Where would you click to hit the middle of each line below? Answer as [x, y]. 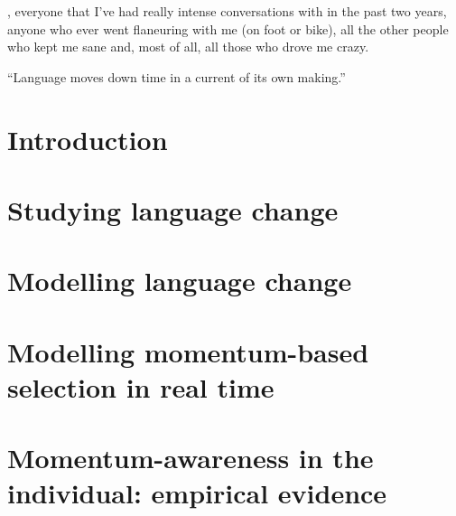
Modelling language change [180, 281]
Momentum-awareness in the [191, 458]
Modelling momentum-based [188, 351]
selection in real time [141, 386]
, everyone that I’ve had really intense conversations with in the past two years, [227, 11]
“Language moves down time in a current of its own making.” [177, 76]
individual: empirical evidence [197, 493]
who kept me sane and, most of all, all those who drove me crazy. [188, 47]
